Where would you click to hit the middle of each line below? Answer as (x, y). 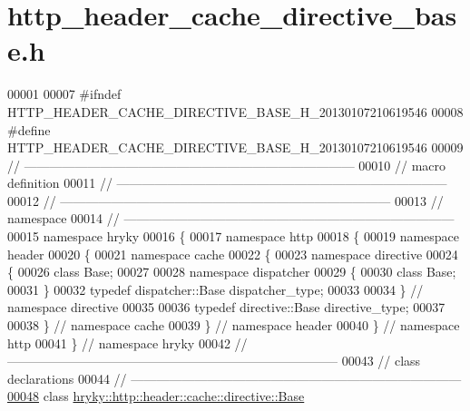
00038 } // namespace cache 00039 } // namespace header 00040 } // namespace (234, 325)
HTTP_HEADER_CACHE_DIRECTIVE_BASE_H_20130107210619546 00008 (235, 111)
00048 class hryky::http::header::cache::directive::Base (156, 396)
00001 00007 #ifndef (64, 94)
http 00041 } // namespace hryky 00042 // (127, 342)
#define (29, 129)
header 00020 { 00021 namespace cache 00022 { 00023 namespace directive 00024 (233, 254)
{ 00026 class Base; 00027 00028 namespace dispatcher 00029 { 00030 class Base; (232, 272)
